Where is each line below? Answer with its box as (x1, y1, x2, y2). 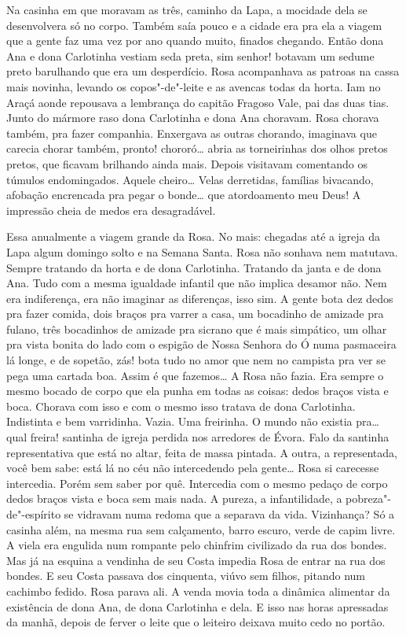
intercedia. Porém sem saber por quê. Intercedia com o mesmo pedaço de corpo (6, 474, 388, 491)
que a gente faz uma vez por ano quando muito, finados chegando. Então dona (6, 32, 384, 49)
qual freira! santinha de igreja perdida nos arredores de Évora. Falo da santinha (6, 429, 390, 445)
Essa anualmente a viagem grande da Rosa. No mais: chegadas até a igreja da (6, 228, 381, 245)
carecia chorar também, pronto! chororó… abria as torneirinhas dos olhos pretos (6, 140, 388, 157)
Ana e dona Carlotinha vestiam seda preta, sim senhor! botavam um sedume (6, 47, 375, 64)
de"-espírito (6, 506, 61, 522)
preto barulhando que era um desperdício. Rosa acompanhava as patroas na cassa (6, 63, 400, 79)
